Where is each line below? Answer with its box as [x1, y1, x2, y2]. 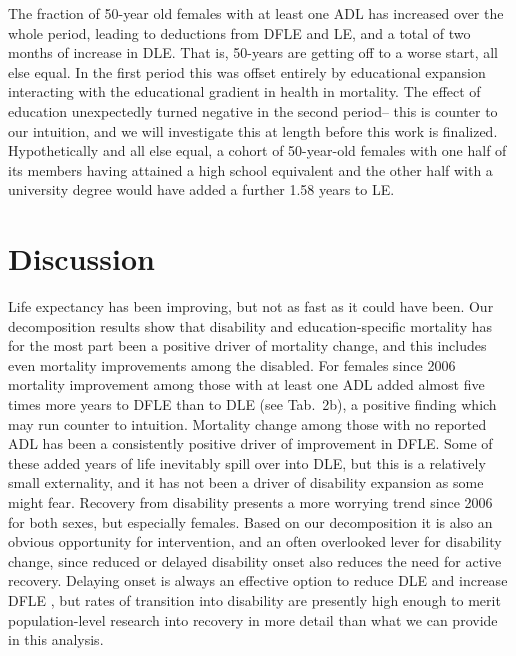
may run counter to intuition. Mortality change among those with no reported [8, 413, 487, 434]
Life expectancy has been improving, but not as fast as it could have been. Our [8, 296, 494, 317]
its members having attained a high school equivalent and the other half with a [8, 159, 493, 180]
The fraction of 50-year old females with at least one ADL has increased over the [8, 3, 504, 23]
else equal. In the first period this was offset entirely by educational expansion [8, 61, 486, 82]
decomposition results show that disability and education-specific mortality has [8, 315, 493, 336]
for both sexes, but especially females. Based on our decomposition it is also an [8, 511, 493, 532]
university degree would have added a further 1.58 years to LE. [8, 179, 395, 200]
